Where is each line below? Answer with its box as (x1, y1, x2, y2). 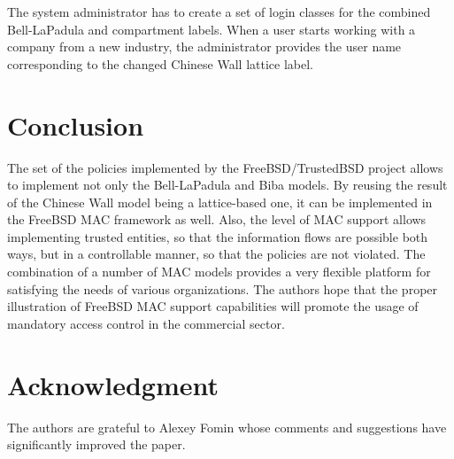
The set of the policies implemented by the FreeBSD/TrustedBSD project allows (7, 158, 443, 176)
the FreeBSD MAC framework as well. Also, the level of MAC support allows (7, 210, 427, 229)
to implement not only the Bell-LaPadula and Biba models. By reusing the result (7, 175, 448, 194)
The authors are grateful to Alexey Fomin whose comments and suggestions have (7, 417, 447, 436)
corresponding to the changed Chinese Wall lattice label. (7, 54, 313, 73)
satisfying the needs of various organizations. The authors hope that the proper (7, 279, 438, 298)
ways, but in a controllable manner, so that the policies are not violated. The (7, 245, 426, 263)
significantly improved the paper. (7, 435, 186, 454)
